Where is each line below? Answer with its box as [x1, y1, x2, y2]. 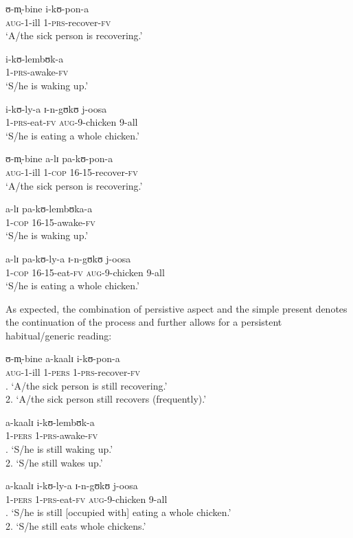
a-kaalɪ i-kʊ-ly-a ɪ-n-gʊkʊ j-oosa [5, 478, 138, 493]
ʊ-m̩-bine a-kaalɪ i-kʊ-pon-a [5, 351, 120, 366]
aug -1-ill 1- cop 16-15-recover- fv [5, 164, 138, 179]
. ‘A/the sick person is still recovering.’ [5, 378, 168, 392]
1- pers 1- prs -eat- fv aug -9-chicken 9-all [5, 491, 168, 506]
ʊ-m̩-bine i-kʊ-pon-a [5, 1, 89, 15]
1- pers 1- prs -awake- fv [5, 428, 98, 442]
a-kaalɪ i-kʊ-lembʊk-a [5, 414, 95, 429]
